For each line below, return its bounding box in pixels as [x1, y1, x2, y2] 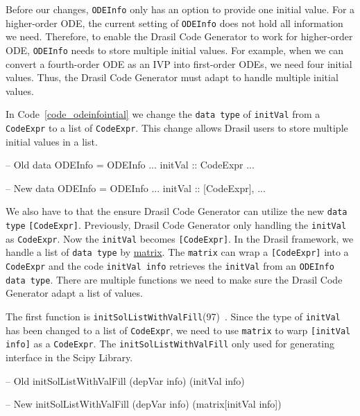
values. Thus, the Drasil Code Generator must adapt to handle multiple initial [6, 70, 338, 85]
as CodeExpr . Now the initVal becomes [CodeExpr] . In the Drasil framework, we [6, 231, 354, 245]
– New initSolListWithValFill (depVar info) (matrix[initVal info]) [6, 397, 282, 411]
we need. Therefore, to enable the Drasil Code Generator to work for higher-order [6, 29, 353, 44]
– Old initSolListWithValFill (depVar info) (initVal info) [6, 373, 245, 388]
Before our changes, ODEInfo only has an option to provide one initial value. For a [6, 2, 355, 16]
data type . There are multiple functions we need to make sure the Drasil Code [6, 272, 343, 286]
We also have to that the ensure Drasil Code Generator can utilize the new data [6, 204, 348, 218]
